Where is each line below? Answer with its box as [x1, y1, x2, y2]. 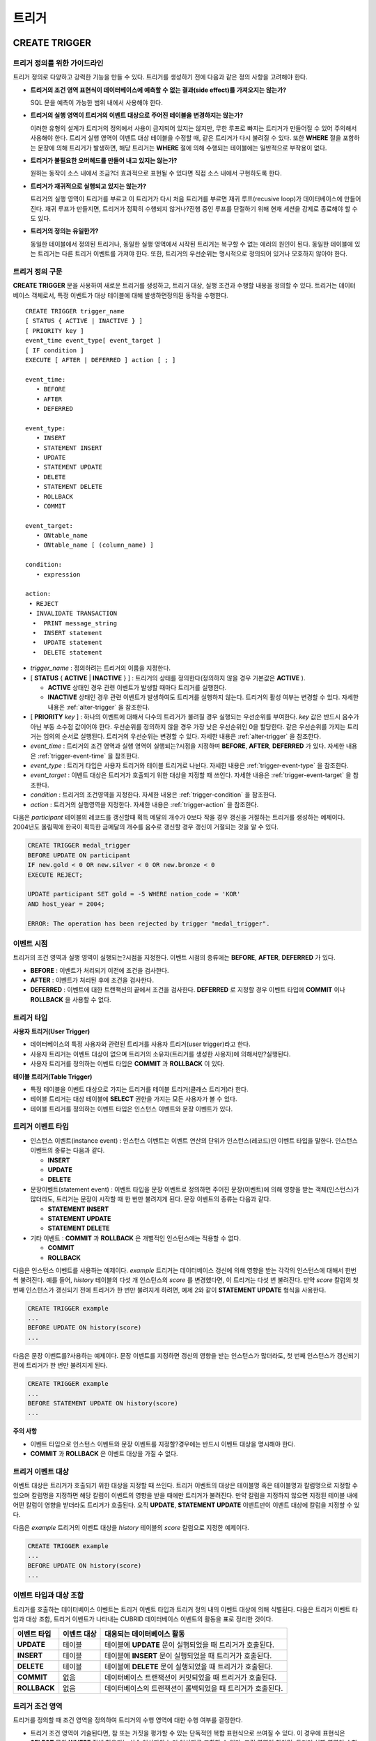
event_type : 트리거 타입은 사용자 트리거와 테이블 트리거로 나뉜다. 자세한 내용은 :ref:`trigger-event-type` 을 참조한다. [30, 761, 349, 770]
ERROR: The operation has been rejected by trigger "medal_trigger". [27, 919, 270, 928]
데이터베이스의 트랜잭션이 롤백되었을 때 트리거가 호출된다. [104, 1683, 283, 1693]
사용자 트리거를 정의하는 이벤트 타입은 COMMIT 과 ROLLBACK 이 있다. [30, 1059, 225, 1068]
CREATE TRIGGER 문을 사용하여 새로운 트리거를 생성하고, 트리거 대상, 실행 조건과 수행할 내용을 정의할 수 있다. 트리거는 [13, 281, 338, 290]
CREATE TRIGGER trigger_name [25, 307, 125, 315]
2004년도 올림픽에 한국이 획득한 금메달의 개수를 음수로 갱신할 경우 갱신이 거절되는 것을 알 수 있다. [13, 822, 279, 832]
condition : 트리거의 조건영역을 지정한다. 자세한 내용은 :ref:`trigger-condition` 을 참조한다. [30, 790, 276, 799]
